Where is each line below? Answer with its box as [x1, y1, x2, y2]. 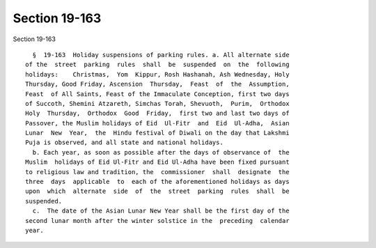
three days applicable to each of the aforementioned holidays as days [25, 178, 290, 186]
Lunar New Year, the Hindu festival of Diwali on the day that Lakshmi [25, 129, 290, 137]
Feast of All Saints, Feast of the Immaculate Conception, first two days [25, 90, 290, 98]
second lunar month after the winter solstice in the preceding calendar [25, 217, 290, 224]
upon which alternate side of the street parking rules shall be [25, 187, 290, 195]
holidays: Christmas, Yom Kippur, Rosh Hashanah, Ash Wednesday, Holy [25, 70, 290, 78]
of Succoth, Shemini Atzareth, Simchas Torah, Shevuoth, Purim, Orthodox [25, 100, 290, 107]
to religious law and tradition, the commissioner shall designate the [25, 168, 290, 176]
